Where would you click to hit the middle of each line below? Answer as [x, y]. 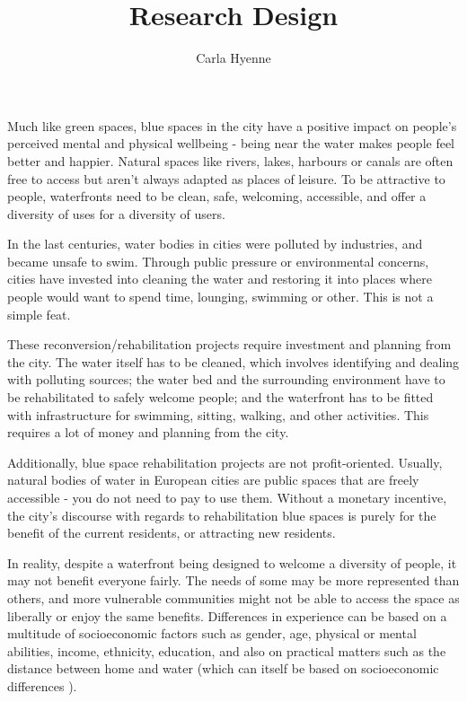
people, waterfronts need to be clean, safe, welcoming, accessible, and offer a [217, 196]
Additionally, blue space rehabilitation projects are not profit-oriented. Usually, [225, 462]
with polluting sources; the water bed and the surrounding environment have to [226, 379]
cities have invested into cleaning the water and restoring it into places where [220, 279]
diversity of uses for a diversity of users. [116, 213]
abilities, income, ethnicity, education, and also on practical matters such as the [227, 650]
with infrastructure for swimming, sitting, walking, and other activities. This [218, 414]
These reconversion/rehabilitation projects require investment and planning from [229, 344]
